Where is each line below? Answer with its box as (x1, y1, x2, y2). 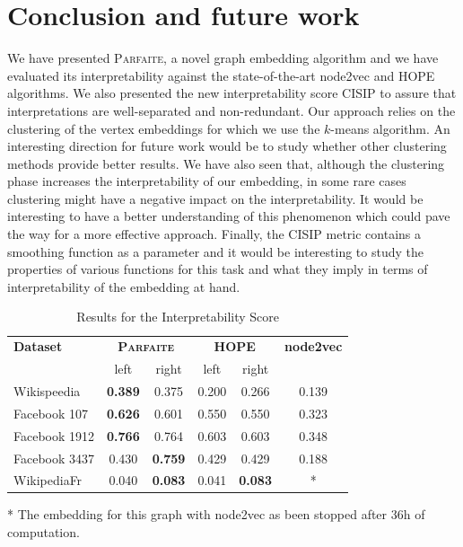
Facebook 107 (13, 403, 89, 422)
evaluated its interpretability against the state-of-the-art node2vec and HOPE (7, 66, 435, 84)
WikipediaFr (13, 471, 83, 490)
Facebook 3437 (13, 448, 95, 467)
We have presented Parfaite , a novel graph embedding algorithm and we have (7, 49, 439, 67)
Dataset (13, 337, 63, 356)
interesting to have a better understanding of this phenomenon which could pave (7, 207, 450, 225)
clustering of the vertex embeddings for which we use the (7, 119, 320, 137)
